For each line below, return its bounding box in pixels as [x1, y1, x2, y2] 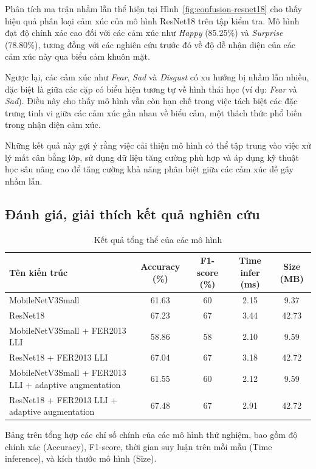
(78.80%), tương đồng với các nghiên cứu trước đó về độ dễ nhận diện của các [5, 38, 295, 51]
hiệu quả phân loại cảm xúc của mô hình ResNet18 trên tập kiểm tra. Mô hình [5, 14, 300, 27]
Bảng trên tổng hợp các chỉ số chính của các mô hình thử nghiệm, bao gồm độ [5, 428, 298, 441]
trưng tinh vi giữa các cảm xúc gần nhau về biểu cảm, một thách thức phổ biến [5, 106, 302, 119]
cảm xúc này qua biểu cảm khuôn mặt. [5, 50, 150, 63]
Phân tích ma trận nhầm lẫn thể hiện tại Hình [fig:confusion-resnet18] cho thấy [5, 2, 302, 15]
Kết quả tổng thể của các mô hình [94, 233, 222, 245]
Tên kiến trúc [9, 266, 68, 278]
